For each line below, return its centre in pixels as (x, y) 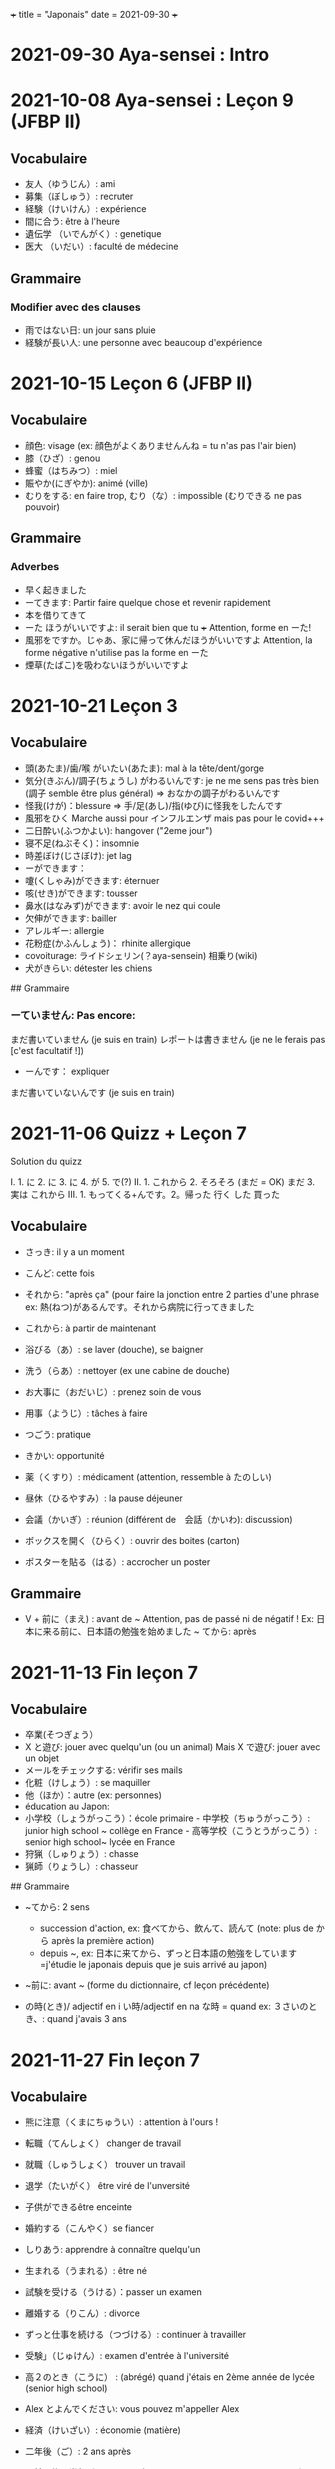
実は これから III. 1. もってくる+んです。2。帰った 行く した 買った (145, 1194)
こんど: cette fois (59, 1273)
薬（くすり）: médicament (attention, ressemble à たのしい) (148, 1476)
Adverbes (35, 567)
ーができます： (55, 868)
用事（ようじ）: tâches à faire (86, 1413)
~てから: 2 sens (57, 1907)
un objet (42, 1758)
